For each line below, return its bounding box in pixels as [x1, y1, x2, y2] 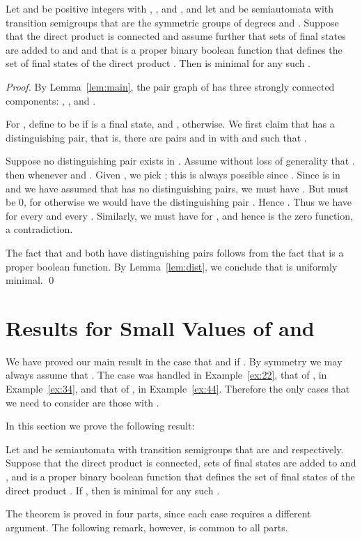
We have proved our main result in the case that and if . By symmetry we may [6, 354, 343, 368]
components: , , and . [6, 93, 96, 107]
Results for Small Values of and [6, 313, 315, 342]
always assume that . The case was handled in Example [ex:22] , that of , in [6, 367, 327, 382]
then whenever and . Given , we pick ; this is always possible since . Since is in [6, 167, 340, 181]
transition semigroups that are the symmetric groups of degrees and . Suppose [6, 15, 339, 29]
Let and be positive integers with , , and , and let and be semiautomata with [6, 1, 334, 15]
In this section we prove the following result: [6, 418, 195, 433]
